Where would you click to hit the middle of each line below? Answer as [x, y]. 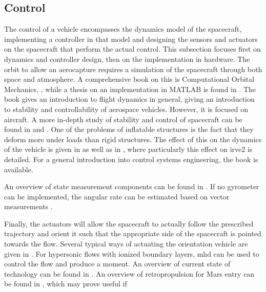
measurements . [28, 206]
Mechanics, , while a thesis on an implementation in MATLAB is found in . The [130, 89]
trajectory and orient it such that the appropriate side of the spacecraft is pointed [133, 233]
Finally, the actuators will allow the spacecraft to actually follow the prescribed [129, 223]
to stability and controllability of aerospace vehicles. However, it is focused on [126, 109]
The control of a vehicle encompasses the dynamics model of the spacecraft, [123, 29]
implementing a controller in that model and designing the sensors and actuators [131, 39]
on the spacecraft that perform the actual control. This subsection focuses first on [132, 49]
